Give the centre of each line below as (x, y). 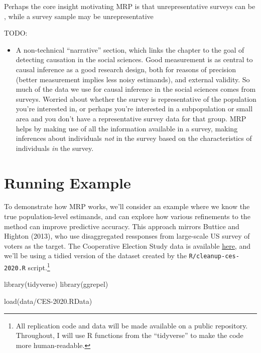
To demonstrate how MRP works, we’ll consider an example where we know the (127, 206)
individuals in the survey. (55, 148)
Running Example (68, 182)
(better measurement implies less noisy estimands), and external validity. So (133, 79)
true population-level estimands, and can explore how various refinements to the (127, 216)
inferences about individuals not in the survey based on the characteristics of (134, 138)
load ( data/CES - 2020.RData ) (48, 301)
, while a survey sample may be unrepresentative (79, 16)
